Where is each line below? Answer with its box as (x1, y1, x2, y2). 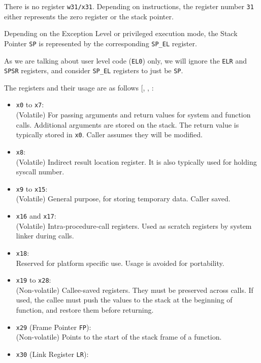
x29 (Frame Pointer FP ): (16, 321, 91, 332)
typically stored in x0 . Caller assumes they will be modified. (16, 129, 203, 140)
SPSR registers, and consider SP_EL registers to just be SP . (4, 65, 183, 76)
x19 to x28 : (16, 275, 51, 285)
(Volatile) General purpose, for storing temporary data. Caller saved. (16, 193, 231, 204)
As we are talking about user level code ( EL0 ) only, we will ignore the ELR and (4, 55, 247, 66)
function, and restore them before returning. (16, 304, 154, 315)
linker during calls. (16, 230, 74, 241)
